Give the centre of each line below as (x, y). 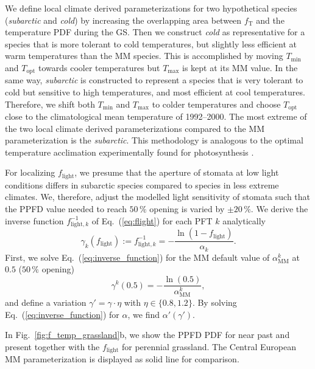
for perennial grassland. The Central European (209, 347)
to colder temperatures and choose (216, 104)
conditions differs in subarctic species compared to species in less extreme (142, 184)
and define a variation (46, 302)
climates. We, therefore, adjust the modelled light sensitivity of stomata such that (158, 197)
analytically (244, 220)
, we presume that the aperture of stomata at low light (177, 172)
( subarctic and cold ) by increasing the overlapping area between (123, 20)
